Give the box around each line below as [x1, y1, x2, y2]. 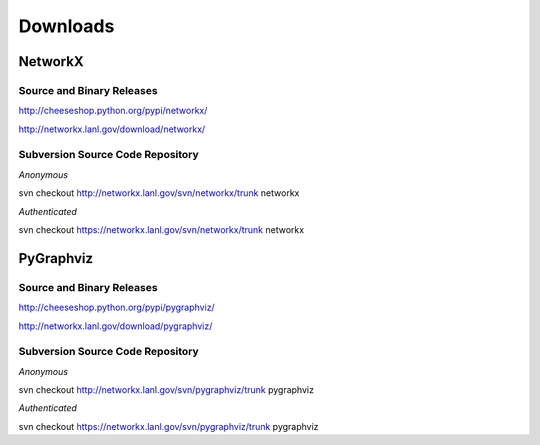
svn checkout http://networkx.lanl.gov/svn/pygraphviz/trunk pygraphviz [18, 384, 315, 396]
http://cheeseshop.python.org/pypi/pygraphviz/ [18, 301, 215, 314]
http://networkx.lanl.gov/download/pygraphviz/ [18, 320, 213, 332]
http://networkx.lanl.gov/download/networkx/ [18, 123, 206, 135]
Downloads [18, 15, 115, 37]
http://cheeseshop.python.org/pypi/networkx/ [18, 105, 208, 117]
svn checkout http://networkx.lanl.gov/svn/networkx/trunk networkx [18, 187, 300, 199]
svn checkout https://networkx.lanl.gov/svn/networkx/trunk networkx [18, 224, 305, 236]
